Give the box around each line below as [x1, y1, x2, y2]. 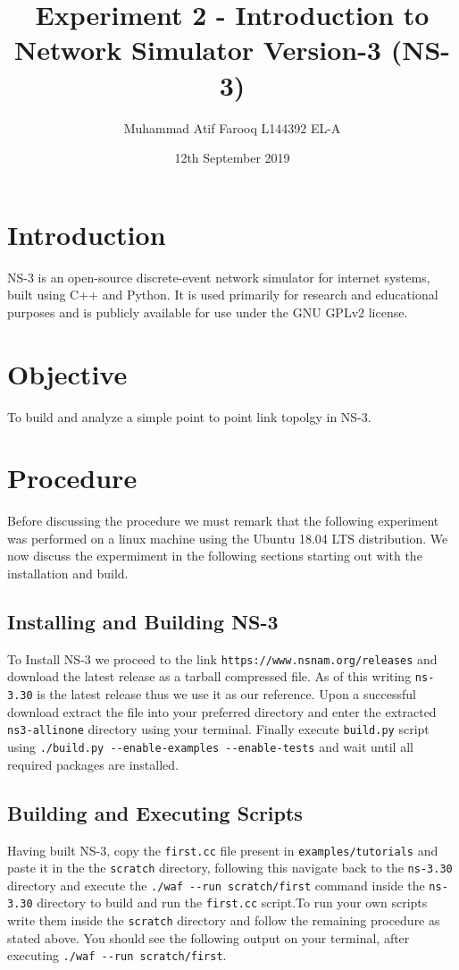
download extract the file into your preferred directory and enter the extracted [7, 702, 437, 721]
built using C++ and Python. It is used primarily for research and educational [7, 285, 438, 304]
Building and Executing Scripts [7, 798, 303, 826]
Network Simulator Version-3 [13, 31, 381, 68]
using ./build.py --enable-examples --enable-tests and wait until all [7, 738, 413, 756]
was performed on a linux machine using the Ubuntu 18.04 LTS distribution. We [7, 528, 448, 547]
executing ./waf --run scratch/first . [7, 946, 227, 965]
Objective [7, 355, 128, 392]
